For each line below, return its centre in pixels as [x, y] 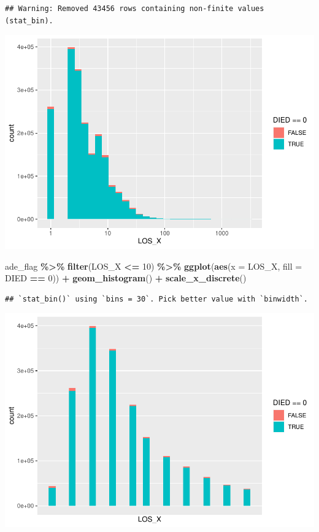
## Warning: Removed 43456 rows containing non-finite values [135, 9]
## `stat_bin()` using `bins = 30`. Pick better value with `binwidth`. [156, 299]
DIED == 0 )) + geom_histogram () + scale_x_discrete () [126, 278]
